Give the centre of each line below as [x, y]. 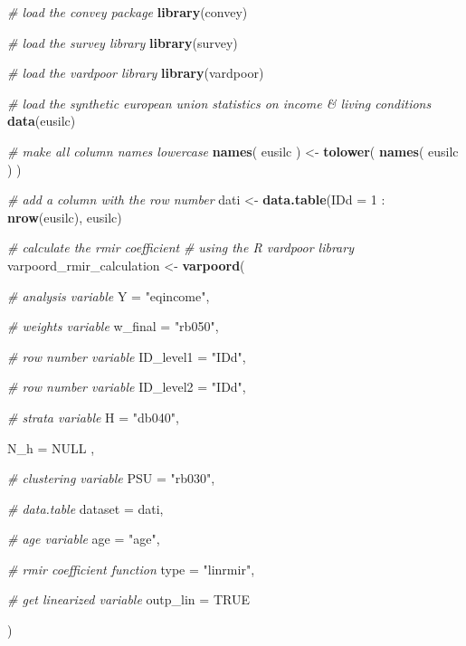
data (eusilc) [42, 121]
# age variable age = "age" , [84, 539]
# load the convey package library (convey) [128, 12]
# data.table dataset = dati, [86, 508]
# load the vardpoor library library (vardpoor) [136, 73]
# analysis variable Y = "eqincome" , [109, 295]
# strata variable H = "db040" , [93, 417]
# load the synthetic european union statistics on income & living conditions [219, 103]
